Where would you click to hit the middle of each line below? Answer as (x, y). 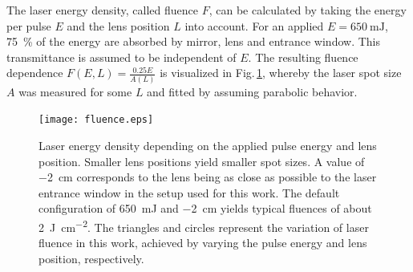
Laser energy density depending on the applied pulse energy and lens (208, 145)
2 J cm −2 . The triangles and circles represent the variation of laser (204, 225)
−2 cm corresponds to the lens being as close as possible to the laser (208, 177)
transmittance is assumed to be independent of (121, 57)
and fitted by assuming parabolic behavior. (252, 91)
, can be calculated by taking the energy (308, 10)
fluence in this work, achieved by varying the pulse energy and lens (203, 243)
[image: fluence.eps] (96, 120)
